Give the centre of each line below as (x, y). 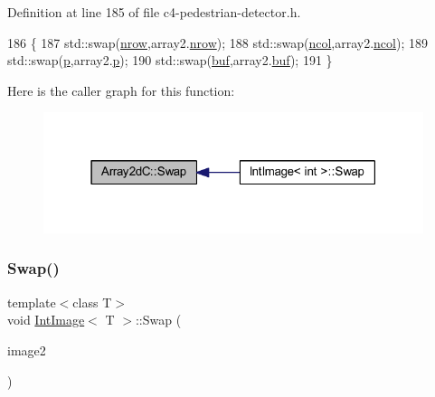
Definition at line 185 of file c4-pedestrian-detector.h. (154, 12)
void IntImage (46, 320)
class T (92, 302)
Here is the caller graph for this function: (121, 90)
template (32, 302)
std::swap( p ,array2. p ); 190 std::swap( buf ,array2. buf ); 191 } (170, 60)
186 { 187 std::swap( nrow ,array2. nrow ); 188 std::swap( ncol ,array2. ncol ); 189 (217, 42)
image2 (27, 350)
